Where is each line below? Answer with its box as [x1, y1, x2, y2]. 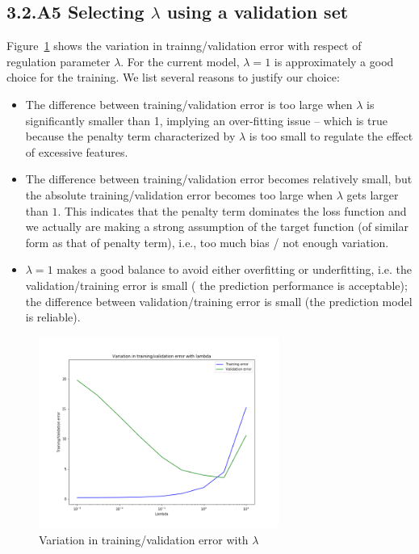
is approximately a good [274, 52, 394, 69]
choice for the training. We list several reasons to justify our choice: [6, 69, 340, 86]
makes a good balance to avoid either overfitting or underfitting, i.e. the [57, 261, 412, 278]
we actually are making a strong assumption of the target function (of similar [25, 218, 409, 235]
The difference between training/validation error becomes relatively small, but [25, 170, 413, 187]
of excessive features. [25, 143, 128, 160]
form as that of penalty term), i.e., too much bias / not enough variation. [25, 233, 389, 250]
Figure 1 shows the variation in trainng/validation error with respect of [6, 37, 362, 54]
